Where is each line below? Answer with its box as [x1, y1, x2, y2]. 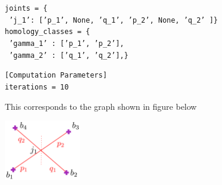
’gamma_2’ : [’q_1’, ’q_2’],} [9, 51, 129, 60]
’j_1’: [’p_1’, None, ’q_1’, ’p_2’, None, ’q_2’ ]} [9, 16, 218, 24]
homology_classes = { [5, 27, 90, 36]
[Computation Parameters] [5, 71, 107, 80]
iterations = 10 [5, 82, 69, 91]
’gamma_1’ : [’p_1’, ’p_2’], [9, 39, 124, 48]
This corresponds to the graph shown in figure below [5, 100, 197, 112]
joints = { [5, 4, 48, 13]
